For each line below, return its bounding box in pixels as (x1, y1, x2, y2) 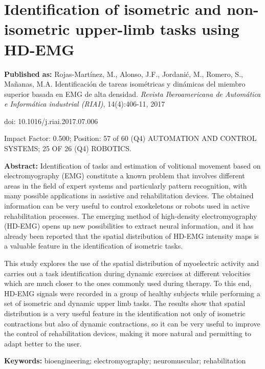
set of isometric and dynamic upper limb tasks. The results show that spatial (4, 298, 246, 309)
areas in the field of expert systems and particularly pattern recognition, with (4, 180, 247, 191)
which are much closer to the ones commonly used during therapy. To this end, (4, 278, 252, 289)
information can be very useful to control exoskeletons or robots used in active (4, 200, 250, 211)
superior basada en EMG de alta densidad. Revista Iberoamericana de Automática (4, 88, 261, 99)
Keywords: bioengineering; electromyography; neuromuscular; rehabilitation (4, 355, 246, 366)
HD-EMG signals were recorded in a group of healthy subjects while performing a (4, 288, 260, 298)
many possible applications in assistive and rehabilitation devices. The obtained (4, 190, 254, 201)
